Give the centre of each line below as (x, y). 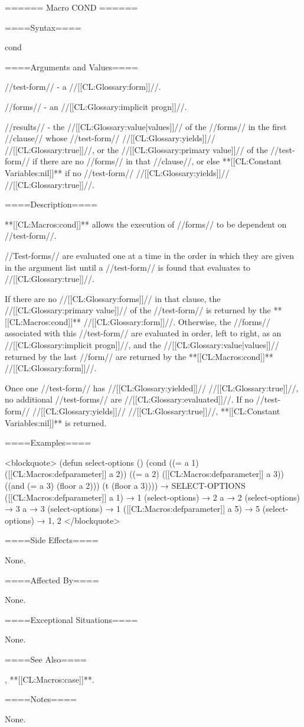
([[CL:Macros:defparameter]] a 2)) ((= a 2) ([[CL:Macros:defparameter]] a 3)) (144, 474)
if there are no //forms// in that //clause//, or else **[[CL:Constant (157, 161)
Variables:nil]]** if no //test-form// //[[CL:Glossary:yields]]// (117, 172)
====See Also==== (46, 659)
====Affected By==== (52, 580)
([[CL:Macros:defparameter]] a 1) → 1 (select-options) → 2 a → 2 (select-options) (152, 497)
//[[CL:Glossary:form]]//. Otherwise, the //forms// (177, 321)
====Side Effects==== (52, 540)
